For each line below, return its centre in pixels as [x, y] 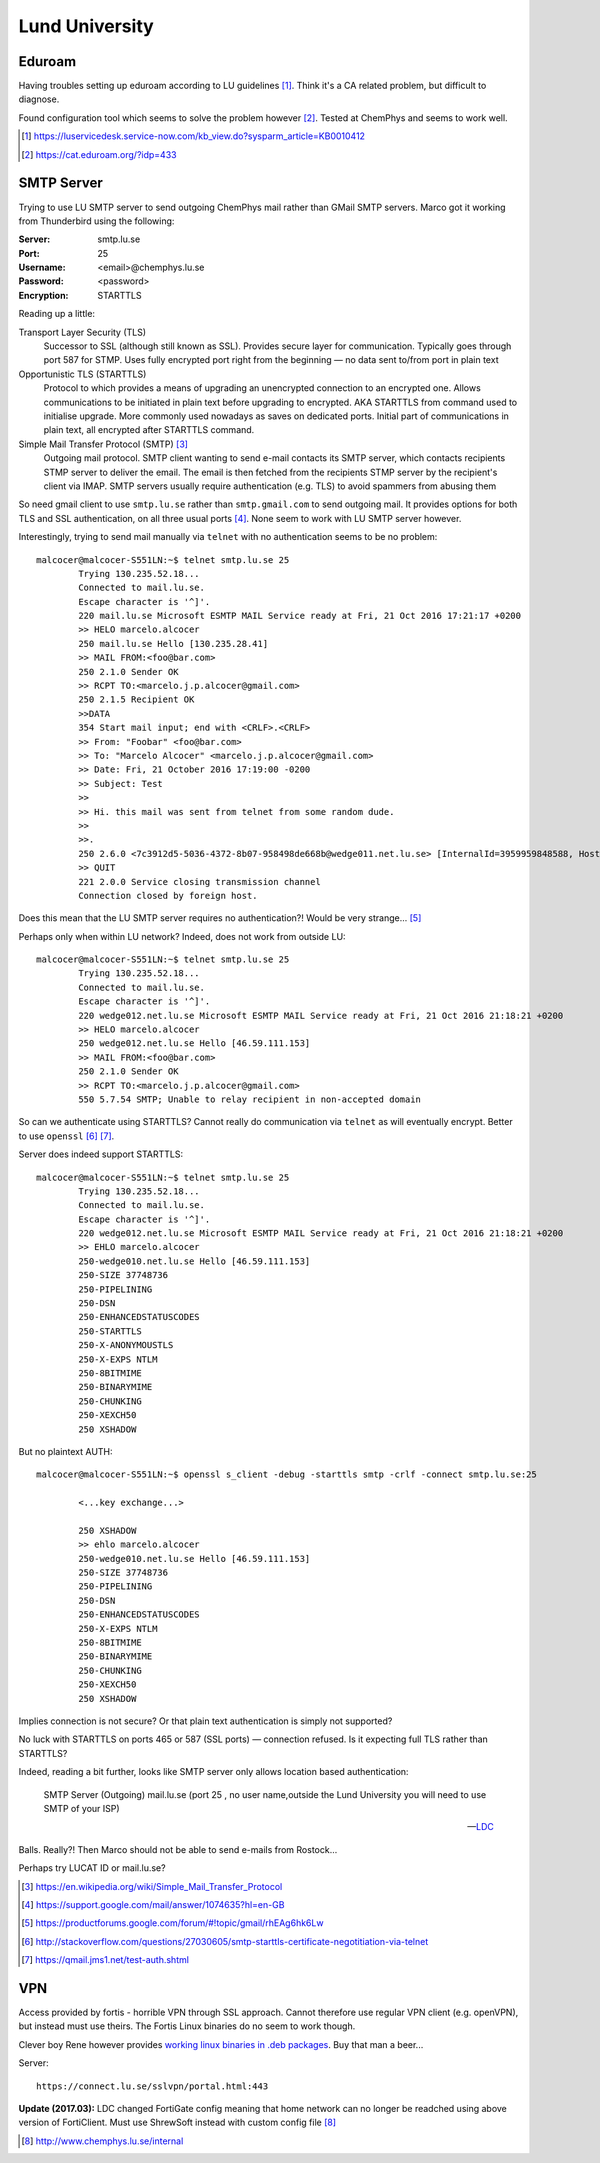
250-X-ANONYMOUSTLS [126, 1345]
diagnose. [39, 99]
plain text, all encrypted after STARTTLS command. [149, 430]
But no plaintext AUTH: [66, 1451]
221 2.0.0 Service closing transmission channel [200, 881]
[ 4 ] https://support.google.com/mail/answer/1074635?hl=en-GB [153, 1904]
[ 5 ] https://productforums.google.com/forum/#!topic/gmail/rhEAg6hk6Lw [172, 1923]
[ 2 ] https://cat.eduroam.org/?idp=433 [99, 154]
